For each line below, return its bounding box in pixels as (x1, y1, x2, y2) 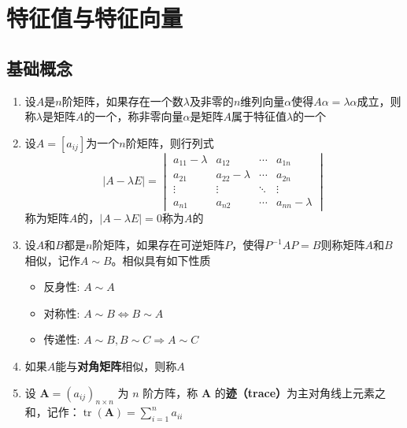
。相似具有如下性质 (111, 251, 211, 268)
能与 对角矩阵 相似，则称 (55, 357, 177, 374)
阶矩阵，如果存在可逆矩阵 (92, 236, 225, 253)
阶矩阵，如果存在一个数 (61, 92, 183, 109)
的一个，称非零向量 (83, 108, 183, 125)
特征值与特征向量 (6, 2, 183, 34)
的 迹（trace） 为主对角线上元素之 (214, 384, 387, 400)
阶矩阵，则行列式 (125, 134, 214, 151)
